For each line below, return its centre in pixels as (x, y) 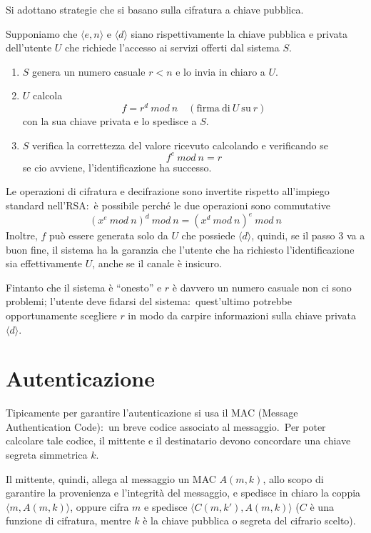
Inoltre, (22, 235)
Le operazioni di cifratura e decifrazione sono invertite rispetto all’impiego (168, 191)
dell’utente (29, 48)
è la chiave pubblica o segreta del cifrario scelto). (249, 520)
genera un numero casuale (89, 71)
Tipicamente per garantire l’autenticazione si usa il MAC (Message (152, 413)
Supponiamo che (42, 33)
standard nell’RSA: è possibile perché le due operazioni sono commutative (168, 205)
